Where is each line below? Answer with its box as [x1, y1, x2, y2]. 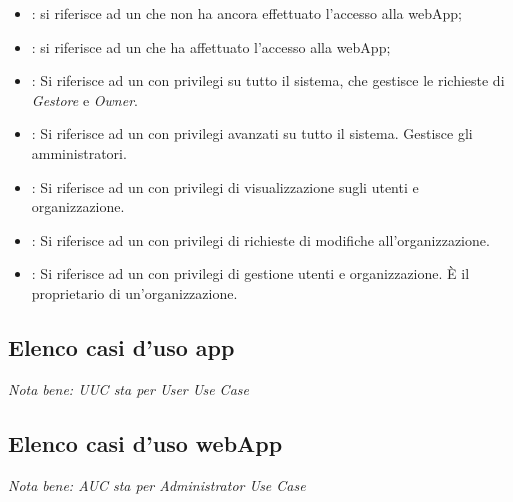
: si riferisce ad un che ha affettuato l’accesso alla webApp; [31, 36, 391, 57]
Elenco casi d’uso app [8, 331, 235, 362]
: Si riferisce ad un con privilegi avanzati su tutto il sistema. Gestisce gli [31, 123, 473, 144]
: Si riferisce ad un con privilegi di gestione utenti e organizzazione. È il [31, 263, 470, 284]
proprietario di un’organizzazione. [31, 282, 238, 303]
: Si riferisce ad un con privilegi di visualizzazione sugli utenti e [31, 176, 419, 197]
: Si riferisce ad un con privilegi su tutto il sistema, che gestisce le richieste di [31, 70, 505, 91]
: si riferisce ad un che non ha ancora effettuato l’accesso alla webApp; [31, 3, 462, 23]
